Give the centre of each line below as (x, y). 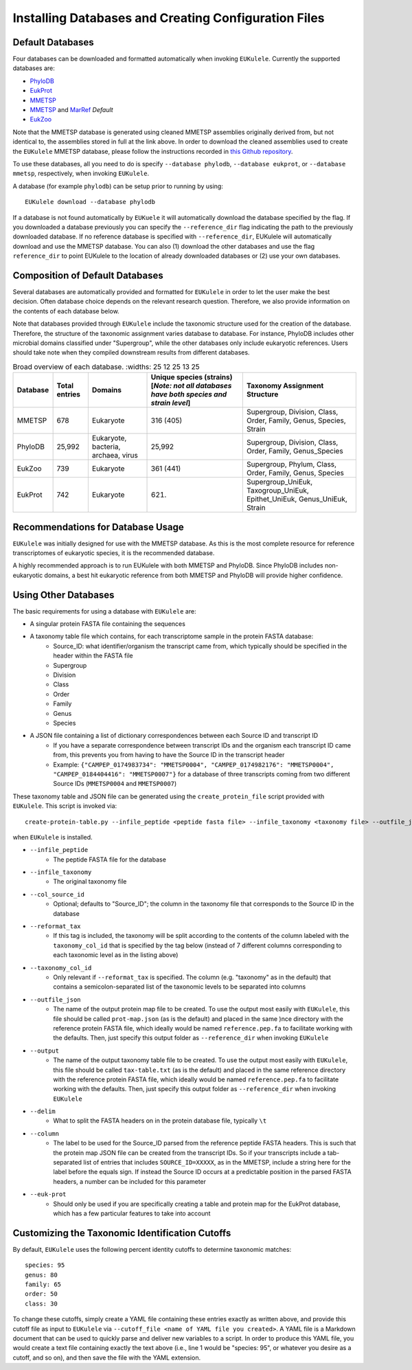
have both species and (189, 394)
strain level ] (171, 403)
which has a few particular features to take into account (132, 1213)
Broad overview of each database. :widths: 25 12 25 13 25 (106, 366)
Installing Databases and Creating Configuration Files (169, 18)
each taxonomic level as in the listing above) (116, 955)
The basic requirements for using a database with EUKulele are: (104, 611)
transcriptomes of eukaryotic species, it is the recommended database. (114, 553)
